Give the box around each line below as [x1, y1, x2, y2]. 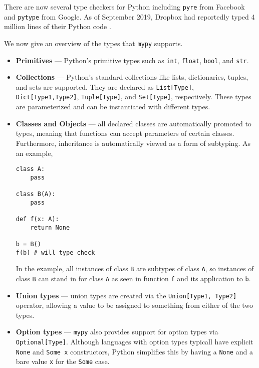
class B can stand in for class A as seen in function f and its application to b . [16, 273, 251, 283]
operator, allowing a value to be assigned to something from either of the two [16, 300, 253, 310]
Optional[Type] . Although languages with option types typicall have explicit [16, 336, 253, 347]
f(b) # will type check [16, 249, 95, 256]
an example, [16, 147, 53, 158]
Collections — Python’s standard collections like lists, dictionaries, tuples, [16, 72, 248, 82]
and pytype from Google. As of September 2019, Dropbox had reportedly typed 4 [4, 11, 255, 22]
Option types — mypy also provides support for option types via [16, 326, 218, 337]
